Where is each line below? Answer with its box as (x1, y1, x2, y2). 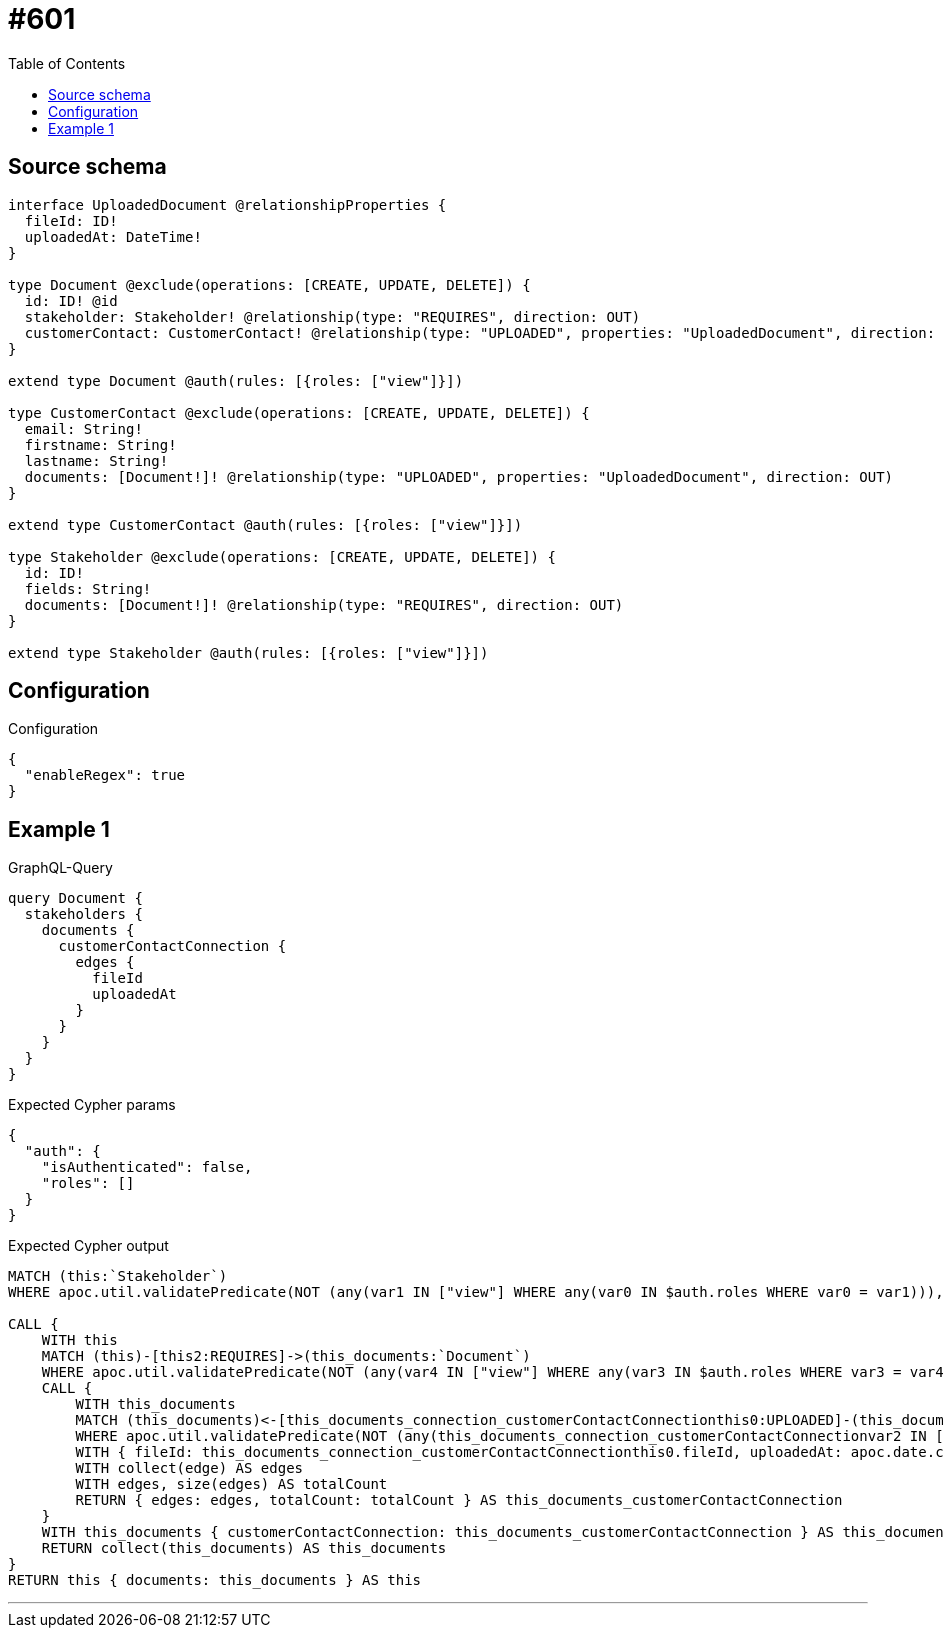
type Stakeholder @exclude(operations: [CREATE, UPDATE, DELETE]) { (8, 548, 556, 565)
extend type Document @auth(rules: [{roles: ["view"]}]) (8, 372, 464, 389)
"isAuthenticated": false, (41, 1159, 253, 1176)
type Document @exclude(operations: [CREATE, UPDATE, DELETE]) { (8, 276, 531, 293)
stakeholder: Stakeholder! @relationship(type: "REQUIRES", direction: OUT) (24, 308, 641, 325)
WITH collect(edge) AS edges (75, 1460, 304, 1477)
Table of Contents (8, 54, 126, 72)
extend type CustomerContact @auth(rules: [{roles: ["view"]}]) (8, 516, 523, 533)
